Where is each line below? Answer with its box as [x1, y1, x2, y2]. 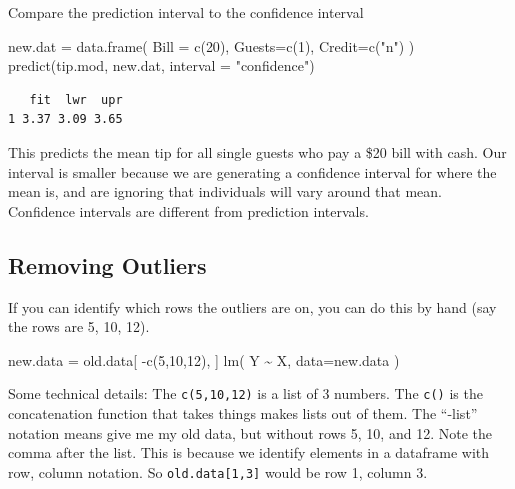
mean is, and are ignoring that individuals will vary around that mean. [8, 181, 442, 202]
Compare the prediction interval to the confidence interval [8, 2, 364, 22]
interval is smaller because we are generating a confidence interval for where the [8, 161, 497, 182]
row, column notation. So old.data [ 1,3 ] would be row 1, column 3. [8, 461, 428, 482]
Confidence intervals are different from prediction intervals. [8, 200, 369, 221]
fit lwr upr [29, 92, 123, 107]
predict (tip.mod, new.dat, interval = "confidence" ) [8, 55, 315, 76]
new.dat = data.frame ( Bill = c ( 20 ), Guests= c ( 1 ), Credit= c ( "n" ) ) [8, 35, 415, 56]
